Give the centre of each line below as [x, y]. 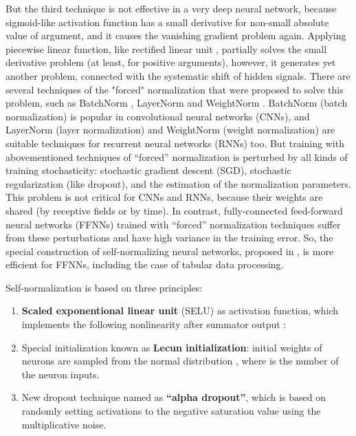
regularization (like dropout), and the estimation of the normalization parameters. [178, 183]
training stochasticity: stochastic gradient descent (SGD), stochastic [148, 170]
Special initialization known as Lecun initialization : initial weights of [172, 347]
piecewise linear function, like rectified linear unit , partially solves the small [166, 48]
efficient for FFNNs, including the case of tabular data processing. [145, 264]
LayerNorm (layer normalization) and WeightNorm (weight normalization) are [170, 130]
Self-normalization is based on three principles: [104, 287]
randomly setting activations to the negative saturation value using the [171, 411]
